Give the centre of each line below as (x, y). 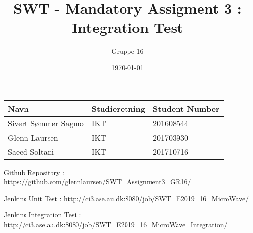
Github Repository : (34, 172)
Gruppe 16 (127, 51)
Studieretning (118, 108)
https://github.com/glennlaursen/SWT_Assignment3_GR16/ (98, 182)
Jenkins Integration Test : (43, 215)
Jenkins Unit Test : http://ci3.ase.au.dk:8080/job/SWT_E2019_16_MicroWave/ (126, 198)
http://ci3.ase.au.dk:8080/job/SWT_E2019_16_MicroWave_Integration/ (116, 224)
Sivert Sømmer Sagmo (46, 123)
